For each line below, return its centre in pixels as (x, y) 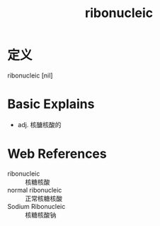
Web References (57, 154)
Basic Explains (51, 104)
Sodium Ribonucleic (36, 206)
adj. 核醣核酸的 (39, 124)
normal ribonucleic (35, 190)
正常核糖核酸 (44, 198)
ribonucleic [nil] (30, 75)
